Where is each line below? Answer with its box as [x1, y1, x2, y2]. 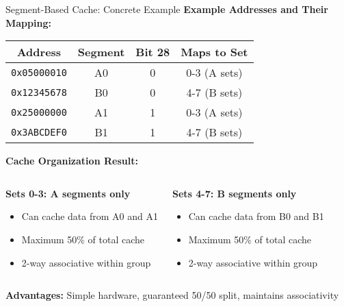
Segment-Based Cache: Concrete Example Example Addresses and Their [5, 2, 328, 16]
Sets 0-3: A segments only [5, 186, 131, 200]
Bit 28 [135, 44, 170, 60]
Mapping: [5, 15, 51, 29]
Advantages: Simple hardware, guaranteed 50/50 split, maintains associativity [5, 288, 339, 302]
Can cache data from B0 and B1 [188, 209, 324, 223]
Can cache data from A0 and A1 [21, 209, 158, 223]
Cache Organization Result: [5, 153, 138, 168]
